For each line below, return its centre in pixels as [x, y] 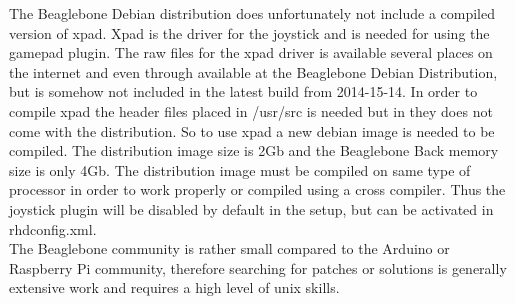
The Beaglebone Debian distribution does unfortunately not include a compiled [252, 13]
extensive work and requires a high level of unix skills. [174, 287]
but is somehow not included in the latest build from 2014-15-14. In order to [243, 91]
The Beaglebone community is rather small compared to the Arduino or [229, 248]
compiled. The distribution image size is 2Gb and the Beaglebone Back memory [254, 150]
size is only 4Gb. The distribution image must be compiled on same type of [240, 169]
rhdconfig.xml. [53, 228]
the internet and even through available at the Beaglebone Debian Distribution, [253, 71]
